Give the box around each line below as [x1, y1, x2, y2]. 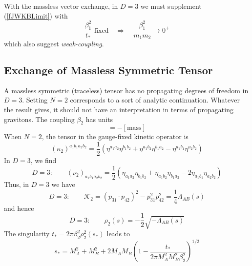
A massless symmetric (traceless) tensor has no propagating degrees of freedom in [4, 85, 249, 95]
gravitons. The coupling [4, 114, 75, 124]
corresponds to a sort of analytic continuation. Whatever [70, 95, 240, 105]
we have [51, 179, 75, 189]
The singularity [4, 228, 50, 239]
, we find [30, 155, 57, 165]
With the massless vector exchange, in [4, 1, 118, 11]
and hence [4, 203, 34, 213]
